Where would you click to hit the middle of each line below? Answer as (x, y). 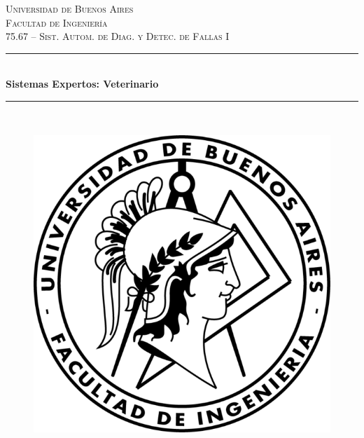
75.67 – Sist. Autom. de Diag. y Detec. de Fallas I (118, 36)
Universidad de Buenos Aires (70, 8)
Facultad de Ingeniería (57, 22)
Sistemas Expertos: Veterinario (82, 84)
